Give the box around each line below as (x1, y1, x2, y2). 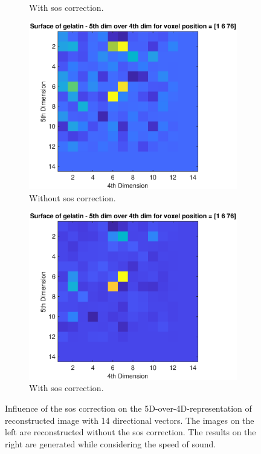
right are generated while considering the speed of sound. (5, 437, 216, 450)
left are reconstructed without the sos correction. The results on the (5, 426, 256, 438)
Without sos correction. (29, 191, 116, 204)
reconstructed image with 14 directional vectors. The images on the (5, 413, 254, 426)
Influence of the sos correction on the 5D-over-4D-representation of (5, 401, 252, 414)
